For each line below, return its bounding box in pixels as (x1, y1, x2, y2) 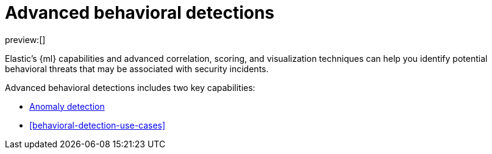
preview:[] (5, 34, 46, 45)
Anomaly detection (29, 101, 105, 112)
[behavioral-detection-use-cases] (29, 119, 166, 130)
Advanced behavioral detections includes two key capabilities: (5, 82, 255, 93)
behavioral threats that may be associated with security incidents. (5, 63, 269, 74)
